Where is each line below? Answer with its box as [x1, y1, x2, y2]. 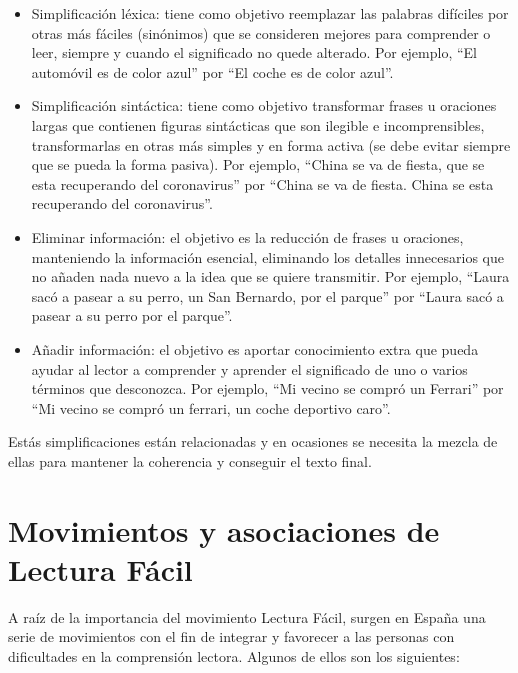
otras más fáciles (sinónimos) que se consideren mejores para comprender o [31, 22, 491, 43]
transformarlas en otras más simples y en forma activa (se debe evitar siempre [31, 134, 511, 155]
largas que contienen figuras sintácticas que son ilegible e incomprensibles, [31, 114, 485, 135]
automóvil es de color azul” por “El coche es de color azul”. [31, 61, 394, 82]
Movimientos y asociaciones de [8, 509, 440, 550]
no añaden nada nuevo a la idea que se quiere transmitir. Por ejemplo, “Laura [31, 266, 510, 287]
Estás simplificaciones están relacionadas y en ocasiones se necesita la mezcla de [8, 431, 498, 452]
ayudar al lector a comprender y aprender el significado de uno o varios [31, 358, 468, 379]
